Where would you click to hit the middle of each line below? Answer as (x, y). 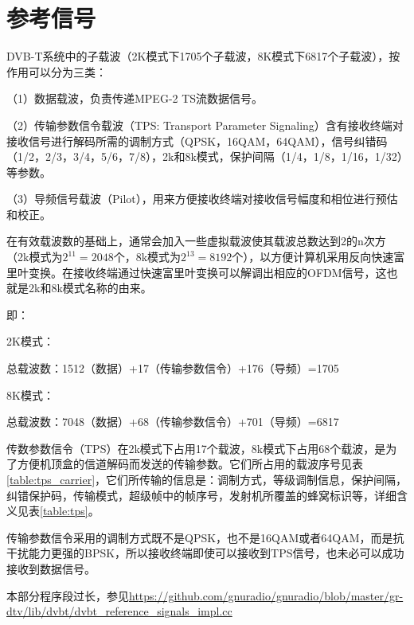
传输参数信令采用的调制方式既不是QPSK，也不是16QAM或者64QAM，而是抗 (205, 537)
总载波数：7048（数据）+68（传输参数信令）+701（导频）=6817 (173, 422)
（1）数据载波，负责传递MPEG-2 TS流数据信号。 (135, 98)
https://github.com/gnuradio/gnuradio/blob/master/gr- (266, 595)
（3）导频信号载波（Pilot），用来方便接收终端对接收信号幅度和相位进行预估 (202, 199)
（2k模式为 (35, 257)
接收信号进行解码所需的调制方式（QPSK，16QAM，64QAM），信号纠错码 (197, 141)
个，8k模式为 (147, 257)
